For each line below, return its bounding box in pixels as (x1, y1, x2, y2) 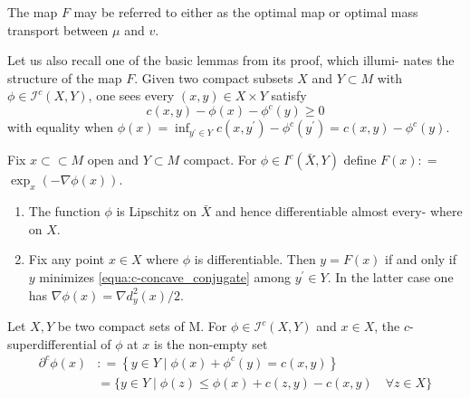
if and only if (385, 250, 457, 269)
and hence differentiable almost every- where (215, 202, 463, 221)
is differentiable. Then (194, 250, 316, 269)
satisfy (271, 86, 307, 105)
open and (87, 150, 139, 169)
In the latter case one (335, 268, 454, 287)
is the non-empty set (153, 334, 268, 353)
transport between (7, 20, 109, 39)
